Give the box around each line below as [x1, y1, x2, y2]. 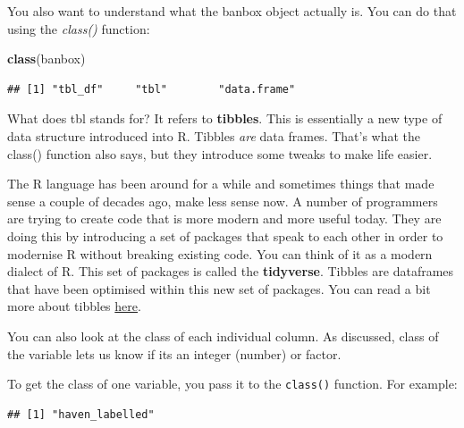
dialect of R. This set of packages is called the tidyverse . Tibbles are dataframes [7, 262, 454, 281]
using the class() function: [7, 19, 150, 38]
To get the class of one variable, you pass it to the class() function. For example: [7, 374, 458, 393]
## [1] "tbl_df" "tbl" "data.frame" [7, 82, 296, 96]
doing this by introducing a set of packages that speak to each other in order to [7, 226, 443, 245]
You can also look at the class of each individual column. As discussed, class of [7, 326, 439, 345]
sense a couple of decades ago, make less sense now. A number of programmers [7, 191, 438, 210]
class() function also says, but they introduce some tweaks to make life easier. [7, 144, 433, 163]
